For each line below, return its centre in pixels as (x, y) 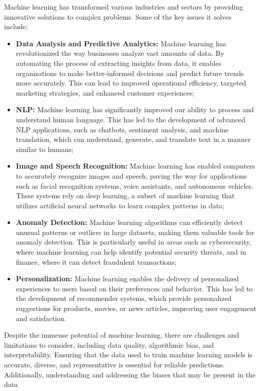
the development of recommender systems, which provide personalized (124, 298)
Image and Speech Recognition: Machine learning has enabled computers (136, 166)
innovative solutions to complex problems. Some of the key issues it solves (118, 16)
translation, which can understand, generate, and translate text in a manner (133, 139)
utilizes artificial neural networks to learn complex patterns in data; (120, 205)
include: (16, 26)
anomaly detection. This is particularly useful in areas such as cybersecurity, (134, 242)
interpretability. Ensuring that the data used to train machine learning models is (128, 355)
